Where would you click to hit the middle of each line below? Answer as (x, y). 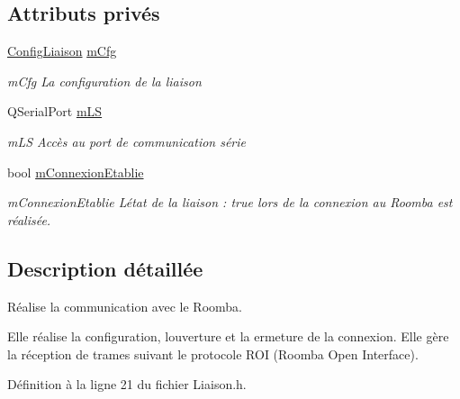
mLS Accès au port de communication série (127, 141)
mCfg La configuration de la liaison (104, 81)
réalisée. (29, 219)
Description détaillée (105, 268)
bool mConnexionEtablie (76, 172)
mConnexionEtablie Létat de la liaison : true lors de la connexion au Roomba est (230, 202)
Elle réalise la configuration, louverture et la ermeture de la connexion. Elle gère (228, 336)
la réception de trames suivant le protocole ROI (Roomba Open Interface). (213, 354)
